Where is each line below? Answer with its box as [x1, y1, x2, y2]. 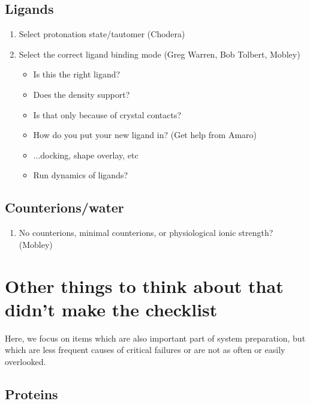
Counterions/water [5, 198, 124, 217]
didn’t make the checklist [5, 297, 218, 321]
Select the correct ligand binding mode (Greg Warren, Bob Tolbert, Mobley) [19, 47, 300, 60]
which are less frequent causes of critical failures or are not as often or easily [5, 343, 285, 356]
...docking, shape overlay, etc [33, 148, 139, 161]
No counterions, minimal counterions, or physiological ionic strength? [19, 226, 273, 239]
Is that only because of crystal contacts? [33, 108, 182, 121]
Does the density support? [33, 88, 130, 100]
